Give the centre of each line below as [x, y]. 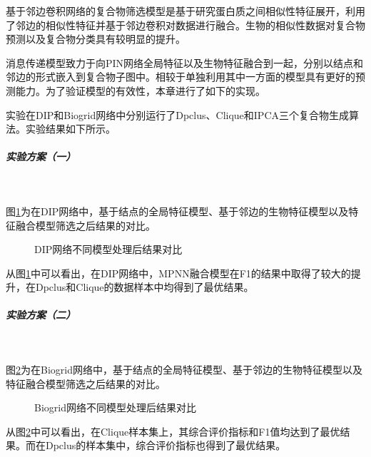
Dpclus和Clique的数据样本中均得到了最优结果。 [144, 287]
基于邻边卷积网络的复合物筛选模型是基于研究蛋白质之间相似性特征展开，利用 [185, 11]
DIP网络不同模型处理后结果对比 [108, 249]
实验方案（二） [41, 315]
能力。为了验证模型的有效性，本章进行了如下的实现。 [140, 90]
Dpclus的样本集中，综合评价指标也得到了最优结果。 [166, 445]
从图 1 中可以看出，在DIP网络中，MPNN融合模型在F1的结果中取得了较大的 [178, 273]
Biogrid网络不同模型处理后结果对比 [115, 407]
